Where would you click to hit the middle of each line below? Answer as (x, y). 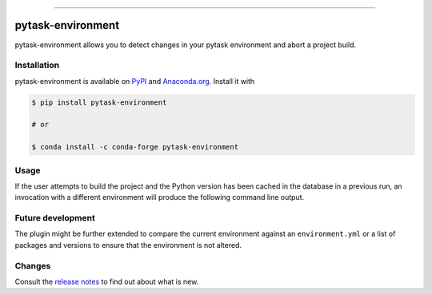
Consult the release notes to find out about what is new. (107, 281)
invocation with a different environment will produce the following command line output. (160, 197)
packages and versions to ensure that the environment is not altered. (128, 245)
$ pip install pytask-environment (99, 102)
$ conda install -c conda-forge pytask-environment (135, 147)
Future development (55, 218)
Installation (37, 66)
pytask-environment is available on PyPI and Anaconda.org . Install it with (135, 81)
